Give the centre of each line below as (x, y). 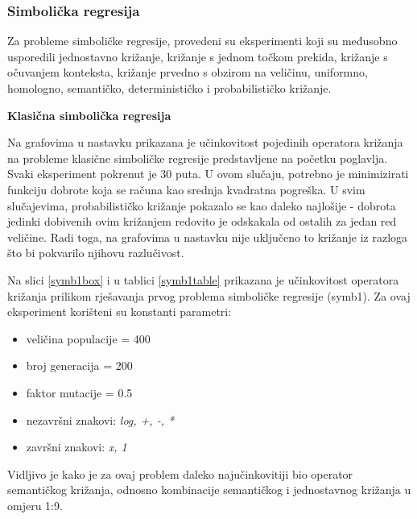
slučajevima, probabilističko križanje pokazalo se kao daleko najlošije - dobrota (202, 205)
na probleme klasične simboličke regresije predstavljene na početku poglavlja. (198, 158)
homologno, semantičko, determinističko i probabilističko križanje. (169, 88)
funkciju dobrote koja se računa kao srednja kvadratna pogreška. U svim (186, 189)
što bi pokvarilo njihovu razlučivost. (96, 253)
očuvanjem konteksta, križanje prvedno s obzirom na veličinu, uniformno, (188, 72)
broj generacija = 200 (79, 365)
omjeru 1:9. (35, 505)
